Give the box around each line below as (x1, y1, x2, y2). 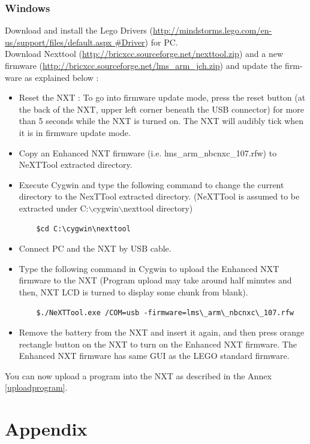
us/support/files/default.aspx (5, 35, 112, 48)
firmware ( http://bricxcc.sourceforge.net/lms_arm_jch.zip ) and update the (5, 59, 282, 71)
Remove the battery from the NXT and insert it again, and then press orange (19, 326, 305, 339)
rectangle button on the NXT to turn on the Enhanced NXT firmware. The (19, 337, 297, 350)
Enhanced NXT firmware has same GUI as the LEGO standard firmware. (19, 349, 290, 362)
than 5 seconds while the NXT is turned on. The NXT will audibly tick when (19, 114, 304, 127)
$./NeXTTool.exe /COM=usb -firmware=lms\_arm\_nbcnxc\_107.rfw (36, 308, 294, 317)
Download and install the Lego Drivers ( (5, 24, 153, 37)
